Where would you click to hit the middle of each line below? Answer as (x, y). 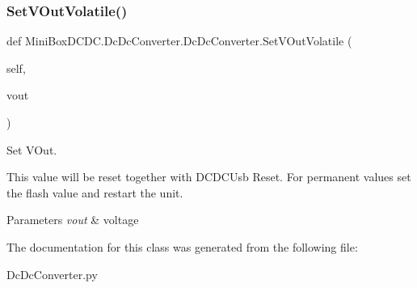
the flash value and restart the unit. (95, 192)
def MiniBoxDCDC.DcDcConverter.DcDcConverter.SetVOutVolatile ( (179, 41)
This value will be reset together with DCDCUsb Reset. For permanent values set (209, 177)
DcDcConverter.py (52, 274)
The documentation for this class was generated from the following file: (182, 246)
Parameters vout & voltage (73, 220)
